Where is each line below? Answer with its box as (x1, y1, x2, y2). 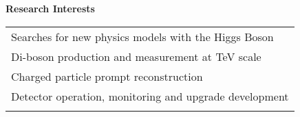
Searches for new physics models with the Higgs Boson (11, 28, 274, 44)
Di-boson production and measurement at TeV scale (11, 48, 261, 64)
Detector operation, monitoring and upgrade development (11, 88, 289, 104)
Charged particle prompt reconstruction (11, 68, 203, 84)
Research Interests (6, 1, 95, 15)
